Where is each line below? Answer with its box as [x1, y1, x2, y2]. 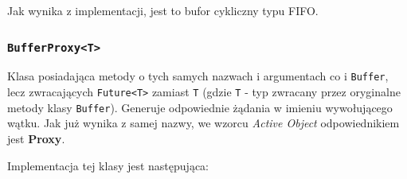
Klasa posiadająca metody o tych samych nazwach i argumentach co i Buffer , [7, 68, 389, 84]
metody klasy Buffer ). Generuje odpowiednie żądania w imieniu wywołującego [7, 99, 393, 115]
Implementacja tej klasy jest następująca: [7, 157, 209, 173]
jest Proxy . [7, 130, 65, 146]
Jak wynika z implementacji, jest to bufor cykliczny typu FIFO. [7, 2, 319, 18]
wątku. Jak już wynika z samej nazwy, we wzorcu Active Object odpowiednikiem [7, 115, 400, 131]
